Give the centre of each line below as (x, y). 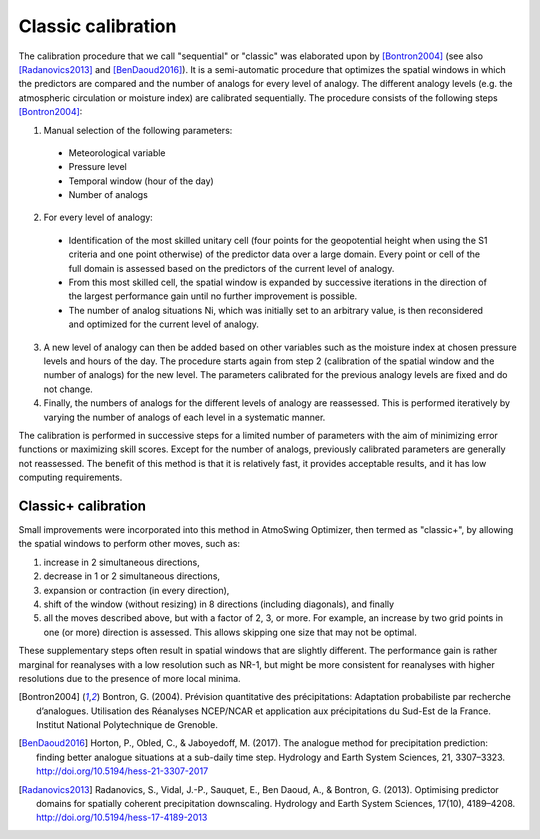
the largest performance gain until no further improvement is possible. (213, 296)
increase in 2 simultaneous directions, (121, 562)
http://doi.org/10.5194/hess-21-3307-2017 (122, 771)
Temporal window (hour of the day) (141, 181)
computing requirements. (70, 477)
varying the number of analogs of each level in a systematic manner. (184, 417)
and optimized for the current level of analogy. (164, 324)
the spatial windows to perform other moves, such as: (129, 544)
